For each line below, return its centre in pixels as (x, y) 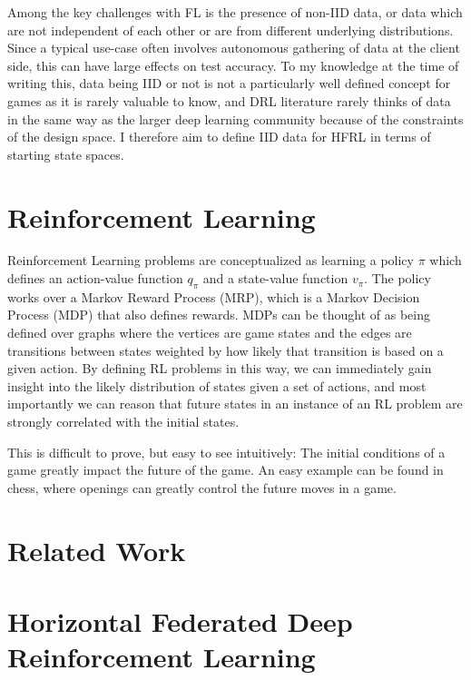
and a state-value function (275, 278)
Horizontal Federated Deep (180, 621)
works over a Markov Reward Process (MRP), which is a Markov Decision (214, 296)
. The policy (397, 278)
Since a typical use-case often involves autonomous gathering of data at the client (234, 48)
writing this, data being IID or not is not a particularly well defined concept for (229, 83)
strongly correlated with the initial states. (123, 422)
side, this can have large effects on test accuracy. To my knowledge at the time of (233, 65)
